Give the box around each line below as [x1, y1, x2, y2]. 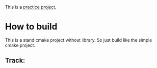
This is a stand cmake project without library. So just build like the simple [5, 37, 152, 43]
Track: [5, 56, 26, 65]
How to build [5, 21, 57, 32]
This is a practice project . [5, 4, 56, 10]
